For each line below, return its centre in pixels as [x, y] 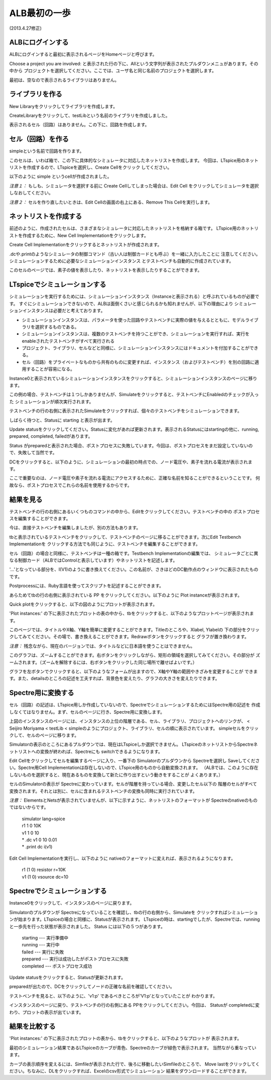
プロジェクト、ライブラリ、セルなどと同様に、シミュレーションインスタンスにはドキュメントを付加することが [136, 348]
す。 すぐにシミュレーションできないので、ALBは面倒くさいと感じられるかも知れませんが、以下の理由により [121, 304]
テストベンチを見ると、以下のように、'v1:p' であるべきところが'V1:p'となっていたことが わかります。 [113, 996]
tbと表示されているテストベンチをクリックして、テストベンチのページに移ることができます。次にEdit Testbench [125, 537]
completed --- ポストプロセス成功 [57, 966]
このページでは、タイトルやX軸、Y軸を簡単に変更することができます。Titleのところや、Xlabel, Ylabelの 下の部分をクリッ [134, 630]
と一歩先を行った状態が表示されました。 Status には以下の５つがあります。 [87, 926]
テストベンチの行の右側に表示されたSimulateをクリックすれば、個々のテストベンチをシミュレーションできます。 [125, 411]
